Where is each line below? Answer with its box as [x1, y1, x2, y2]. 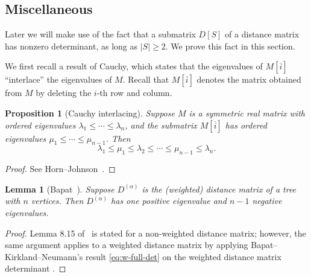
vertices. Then [31, 194, 84, 207]
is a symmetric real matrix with [189, 106, 305, 119]
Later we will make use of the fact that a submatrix [5, 28, 196, 40]
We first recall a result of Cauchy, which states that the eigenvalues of [5, 60, 263, 72]
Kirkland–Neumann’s [5, 250, 83, 263]
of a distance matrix [225, 28, 300, 40]
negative [252, 194, 282, 207]
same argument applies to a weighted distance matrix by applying [5, 238, 248, 251]
